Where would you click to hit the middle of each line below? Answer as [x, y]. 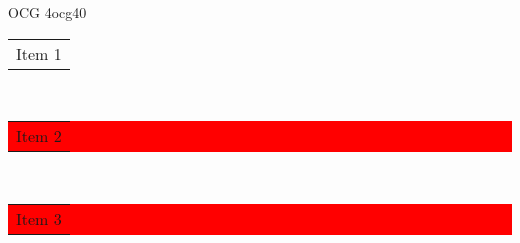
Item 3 [39, 218]
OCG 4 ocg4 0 [47, 12]
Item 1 [39, 53]
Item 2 [39, 136]
